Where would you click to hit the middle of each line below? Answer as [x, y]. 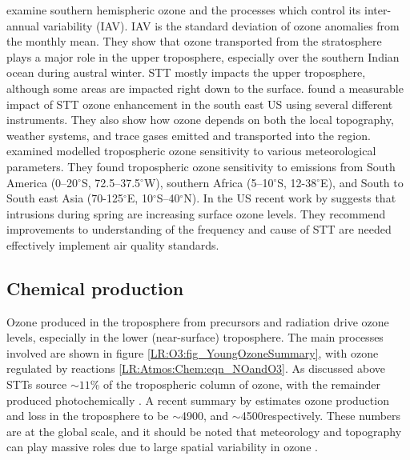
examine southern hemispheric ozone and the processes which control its [184, 10]
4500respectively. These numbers [321, 416]
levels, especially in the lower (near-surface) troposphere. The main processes [195, 337]
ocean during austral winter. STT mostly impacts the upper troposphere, [186, 72]
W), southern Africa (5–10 [209, 182]
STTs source [37, 384]
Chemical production [95, 288]
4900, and [205, 416]
